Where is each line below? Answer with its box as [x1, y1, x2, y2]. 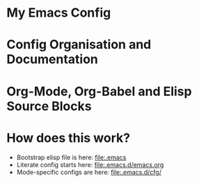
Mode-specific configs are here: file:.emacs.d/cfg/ [16, 168, 161, 176]
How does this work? [6, 130, 130, 145]
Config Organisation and [6, 37, 152, 53]
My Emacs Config [6, 5, 111, 21]
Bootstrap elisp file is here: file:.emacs [16, 153, 127, 161]
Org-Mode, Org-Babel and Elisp [6, 83, 192, 99]
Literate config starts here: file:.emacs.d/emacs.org [16, 160, 164, 168]
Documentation [6, 51, 99, 67]
